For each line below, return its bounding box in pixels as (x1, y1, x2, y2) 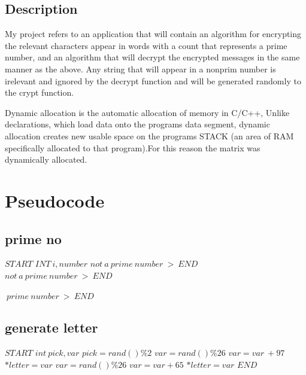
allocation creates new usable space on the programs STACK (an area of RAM (5, 129, 294, 142)
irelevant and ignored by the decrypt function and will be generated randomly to (5, 74, 301, 87)
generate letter (5, 318, 98, 337)
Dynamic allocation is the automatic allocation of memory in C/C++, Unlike (5, 106, 290, 118)
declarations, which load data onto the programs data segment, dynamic (5, 118, 270, 130)
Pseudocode (5, 188, 105, 212)
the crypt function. (5, 86, 74, 99)
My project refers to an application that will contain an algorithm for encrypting (5, 28, 302, 40)
